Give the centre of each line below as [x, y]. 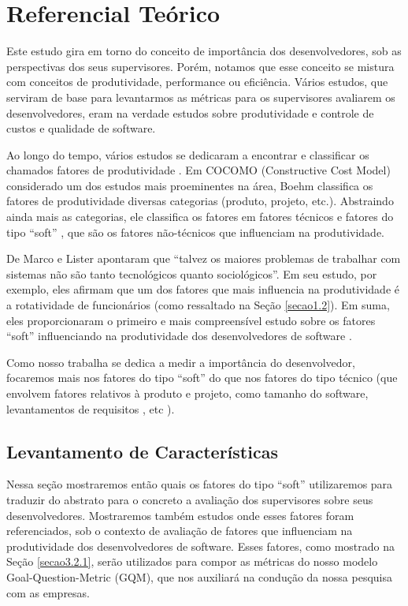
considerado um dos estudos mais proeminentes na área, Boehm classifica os [190, 185]
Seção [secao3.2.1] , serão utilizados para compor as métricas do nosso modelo [192, 561]
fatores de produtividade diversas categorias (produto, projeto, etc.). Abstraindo [200, 201]
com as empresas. [48, 592]
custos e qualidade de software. [81, 128]
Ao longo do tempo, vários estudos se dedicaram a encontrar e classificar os [188, 154]
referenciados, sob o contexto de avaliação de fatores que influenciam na [180, 531]
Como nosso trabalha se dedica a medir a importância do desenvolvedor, [181, 362]
